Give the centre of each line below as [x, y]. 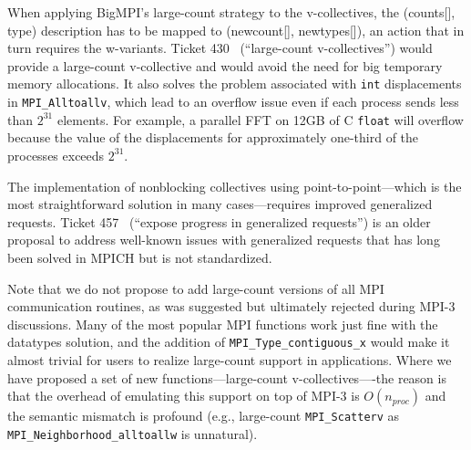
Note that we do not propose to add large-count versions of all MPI [196, 288]
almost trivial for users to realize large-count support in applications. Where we [230, 359]
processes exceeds [56, 155]
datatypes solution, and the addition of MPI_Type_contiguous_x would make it [229, 342]
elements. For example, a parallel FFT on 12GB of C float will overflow [260, 119]
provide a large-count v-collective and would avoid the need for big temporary [225, 65]
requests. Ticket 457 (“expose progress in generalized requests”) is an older [219, 221]
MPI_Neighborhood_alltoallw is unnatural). [133, 433]
